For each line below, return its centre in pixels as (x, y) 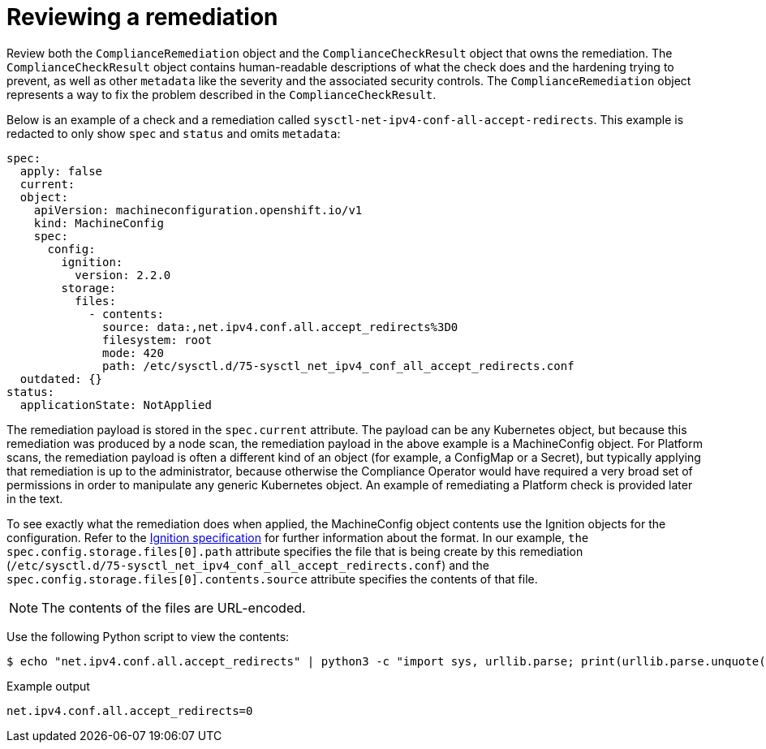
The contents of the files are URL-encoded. (174, 607)
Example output (48, 686)
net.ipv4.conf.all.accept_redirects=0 (130, 710)
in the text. (35, 498)
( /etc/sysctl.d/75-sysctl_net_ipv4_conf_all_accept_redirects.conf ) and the (248, 565)
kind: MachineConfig (99, 223)
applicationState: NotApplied (116, 405)
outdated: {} (61, 379)
